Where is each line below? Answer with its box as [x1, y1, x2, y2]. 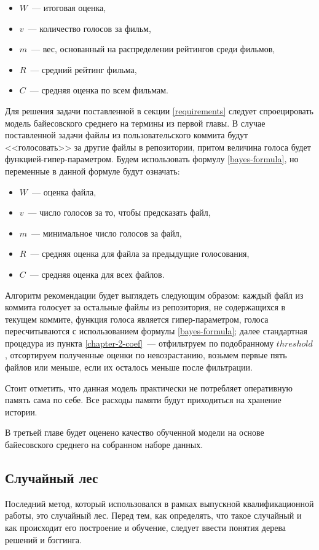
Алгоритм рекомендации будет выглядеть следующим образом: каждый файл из [5, 288, 304, 301]
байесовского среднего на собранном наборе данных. [5, 438, 203, 451]
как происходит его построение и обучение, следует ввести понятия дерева [5, 521, 286, 534]
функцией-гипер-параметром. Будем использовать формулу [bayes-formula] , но [5, 152, 299, 165]
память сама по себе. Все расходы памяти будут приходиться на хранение [5, 393, 282, 406]
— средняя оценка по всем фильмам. [30, 84, 169, 96]
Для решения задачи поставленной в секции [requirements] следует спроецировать [5, 104, 313, 117]
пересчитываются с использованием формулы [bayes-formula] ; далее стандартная [5, 324, 308, 337]
